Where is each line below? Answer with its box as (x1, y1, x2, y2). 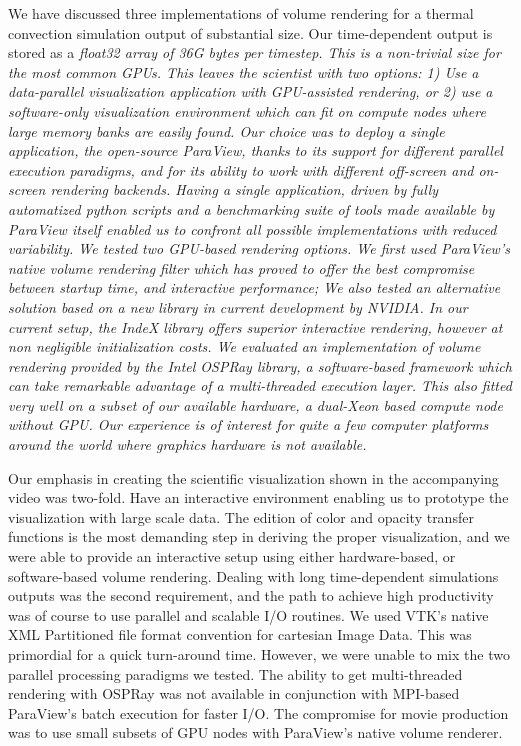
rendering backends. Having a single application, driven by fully (50, 179, 439, 200)
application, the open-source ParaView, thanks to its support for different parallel (8, 140, 503, 161)
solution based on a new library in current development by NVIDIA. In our (8, 296, 468, 317)
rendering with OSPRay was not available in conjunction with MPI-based (8, 683, 460, 704)
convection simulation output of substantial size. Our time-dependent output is (8, 22, 493, 43)
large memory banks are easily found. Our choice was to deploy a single (8, 120, 445, 141)
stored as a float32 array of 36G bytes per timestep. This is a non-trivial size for (8, 42, 501, 63)
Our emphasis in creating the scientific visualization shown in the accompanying (8, 467, 499, 488)
